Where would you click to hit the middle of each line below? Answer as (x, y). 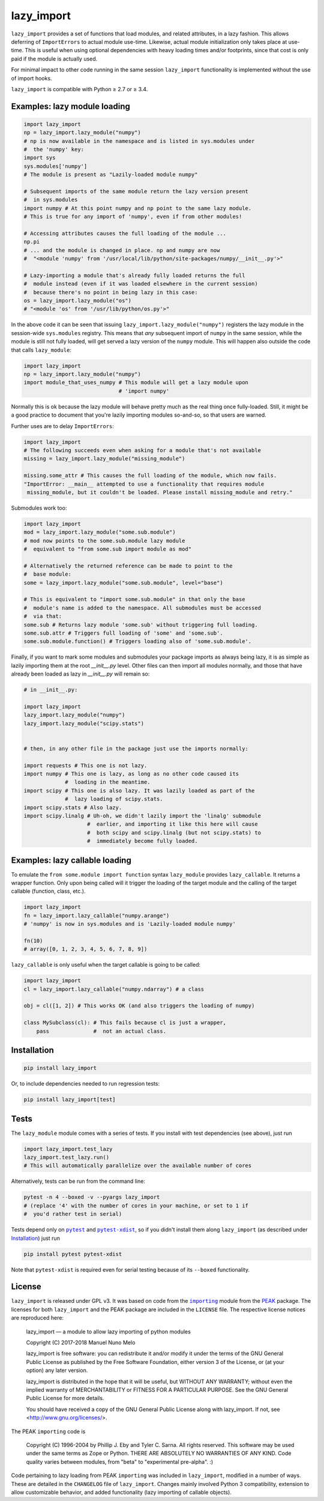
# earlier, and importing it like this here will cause (172, 824)
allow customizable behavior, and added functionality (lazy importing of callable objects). (121, 1492)
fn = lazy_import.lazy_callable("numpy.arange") (97, 915)
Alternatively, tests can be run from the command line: (78, 1181)
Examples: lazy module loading (70, 106)
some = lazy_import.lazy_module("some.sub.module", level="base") (123, 583)
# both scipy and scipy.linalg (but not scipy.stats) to (174, 832)
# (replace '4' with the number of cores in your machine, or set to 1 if (136, 1206)
